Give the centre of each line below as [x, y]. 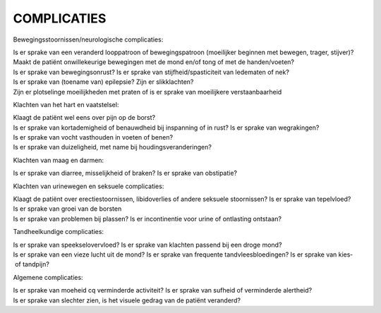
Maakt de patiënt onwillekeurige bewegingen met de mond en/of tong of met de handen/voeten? [153, 62]
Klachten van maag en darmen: [59, 160]
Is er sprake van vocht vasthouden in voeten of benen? [93, 137]
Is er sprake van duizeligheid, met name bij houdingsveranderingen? [112, 147]
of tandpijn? [32, 264]
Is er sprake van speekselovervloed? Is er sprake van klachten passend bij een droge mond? [147, 245]
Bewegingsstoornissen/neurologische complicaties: [88, 39]
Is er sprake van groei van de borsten [67, 209]
